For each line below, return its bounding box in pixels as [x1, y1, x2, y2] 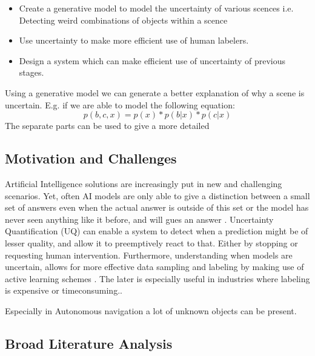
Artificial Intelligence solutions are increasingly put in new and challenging [5, 177, 282, 190]
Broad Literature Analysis [5, 334, 173, 352]
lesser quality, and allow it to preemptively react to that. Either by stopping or [5, 236, 298, 249]
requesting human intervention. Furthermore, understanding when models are [5, 248, 293, 261]
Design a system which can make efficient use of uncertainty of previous [19, 54, 286, 67]
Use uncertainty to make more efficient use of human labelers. [19, 34, 249, 47]
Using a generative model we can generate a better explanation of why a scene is [5, 86, 305, 99]
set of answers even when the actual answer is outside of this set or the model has [5, 201, 309, 214]
